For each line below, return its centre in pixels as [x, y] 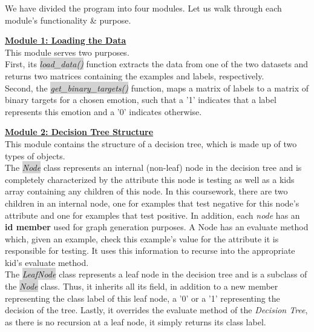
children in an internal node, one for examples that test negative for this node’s [152, 203]
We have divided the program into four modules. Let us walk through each [143, 8]
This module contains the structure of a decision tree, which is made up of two [151, 143]
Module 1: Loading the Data [66, 40]
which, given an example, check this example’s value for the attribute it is [142, 238]
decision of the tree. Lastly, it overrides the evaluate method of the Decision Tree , [156, 310]
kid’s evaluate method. [47, 262]
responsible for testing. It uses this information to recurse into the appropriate [150, 251]
